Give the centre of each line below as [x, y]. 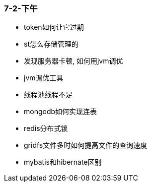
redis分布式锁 [46, 128]
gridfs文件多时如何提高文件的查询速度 [86, 145]
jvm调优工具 [44, 78]
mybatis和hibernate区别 [63, 162]
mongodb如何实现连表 [61, 112]
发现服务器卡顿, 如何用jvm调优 [74, 61]
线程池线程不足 [48, 95]
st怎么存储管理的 [51, 44]
